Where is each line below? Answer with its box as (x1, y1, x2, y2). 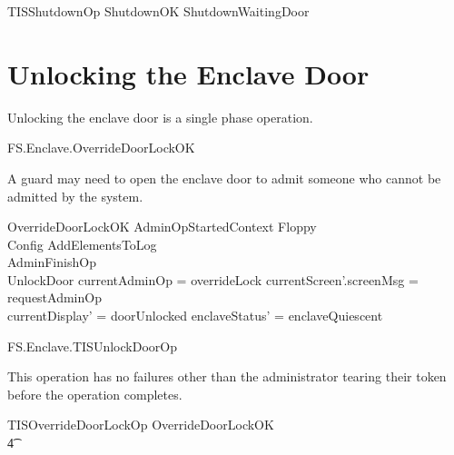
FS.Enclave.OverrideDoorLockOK (7, 138, 195, 157)
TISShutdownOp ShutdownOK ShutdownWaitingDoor (7, 2, 310, 20)
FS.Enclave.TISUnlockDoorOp (7, 336, 177, 355)
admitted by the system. (7, 186, 143, 205)
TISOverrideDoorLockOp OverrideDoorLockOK (7, 415, 274, 434)
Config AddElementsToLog (7, 234, 157, 253)
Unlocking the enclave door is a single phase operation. (7, 107, 313, 126)
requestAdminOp (7, 288, 102, 307)
